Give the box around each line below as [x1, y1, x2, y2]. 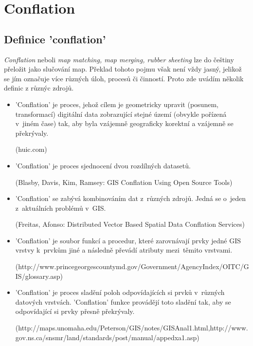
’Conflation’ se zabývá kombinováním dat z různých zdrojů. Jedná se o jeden [15, 193, 246, 203]
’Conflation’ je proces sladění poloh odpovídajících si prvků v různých [15, 287, 225, 297]
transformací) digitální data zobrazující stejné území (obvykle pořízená [15, 109, 227, 119]
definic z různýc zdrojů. [4, 83, 74, 93]
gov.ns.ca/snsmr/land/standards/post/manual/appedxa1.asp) [15, 332, 199, 342]
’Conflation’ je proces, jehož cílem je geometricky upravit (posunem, [15, 99, 218, 109]
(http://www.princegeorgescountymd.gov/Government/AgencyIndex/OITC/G [15, 261, 249, 272]
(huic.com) [15, 144, 47, 154]
